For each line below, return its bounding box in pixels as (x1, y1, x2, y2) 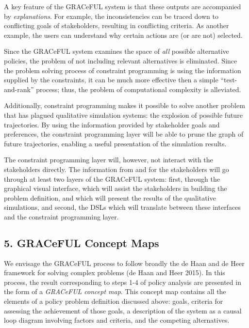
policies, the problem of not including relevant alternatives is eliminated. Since (4, 55, 237, 65)
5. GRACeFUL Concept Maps (4, 235, 159, 250)
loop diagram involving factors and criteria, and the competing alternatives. (4, 315, 230, 325)
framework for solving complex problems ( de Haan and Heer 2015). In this (4, 267, 225, 278)
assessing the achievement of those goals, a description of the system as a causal (4, 305, 242, 315)
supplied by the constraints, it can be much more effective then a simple (4, 75, 218, 85)
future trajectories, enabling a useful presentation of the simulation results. (4, 138, 227, 148)
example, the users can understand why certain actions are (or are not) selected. (4, 30, 243, 40)
